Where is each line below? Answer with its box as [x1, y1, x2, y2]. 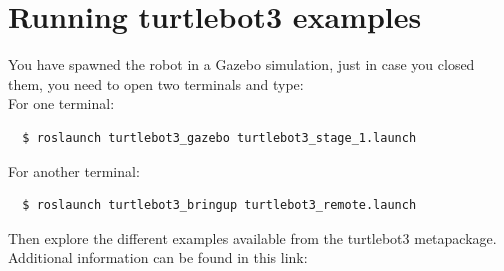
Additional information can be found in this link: [8, 247, 308, 268]
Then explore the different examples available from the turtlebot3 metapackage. [8, 227, 497, 248]
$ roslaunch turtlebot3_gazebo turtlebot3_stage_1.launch [22, 130, 417, 145]
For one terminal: [8, 93, 115, 114]
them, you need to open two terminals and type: [8, 73, 304, 94]
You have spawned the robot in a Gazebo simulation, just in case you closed [8, 54, 475, 75]
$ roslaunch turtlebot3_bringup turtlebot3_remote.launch [22, 198, 417, 213]
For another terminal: [8, 160, 140, 181]
